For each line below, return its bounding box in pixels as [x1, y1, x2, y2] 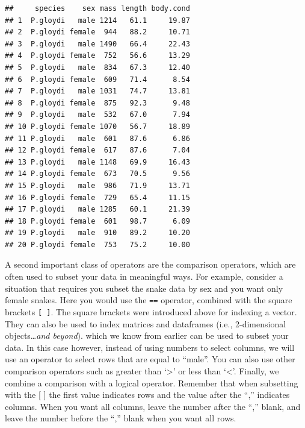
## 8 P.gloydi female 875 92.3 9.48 [5, 98, 190, 107]
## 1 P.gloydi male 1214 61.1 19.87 [5, 16, 190, 25]
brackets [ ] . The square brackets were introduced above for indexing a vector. [5, 305, 297, 318]
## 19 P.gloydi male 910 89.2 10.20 [5, 228, 190, 238]
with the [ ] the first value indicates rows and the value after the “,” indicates [5, 388, 290, 401]
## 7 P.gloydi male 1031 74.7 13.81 [5, 87, 190, 96]
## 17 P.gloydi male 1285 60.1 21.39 [5, 205, 190, 214]
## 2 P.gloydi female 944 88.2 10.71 [5, 28, 190, 37]
